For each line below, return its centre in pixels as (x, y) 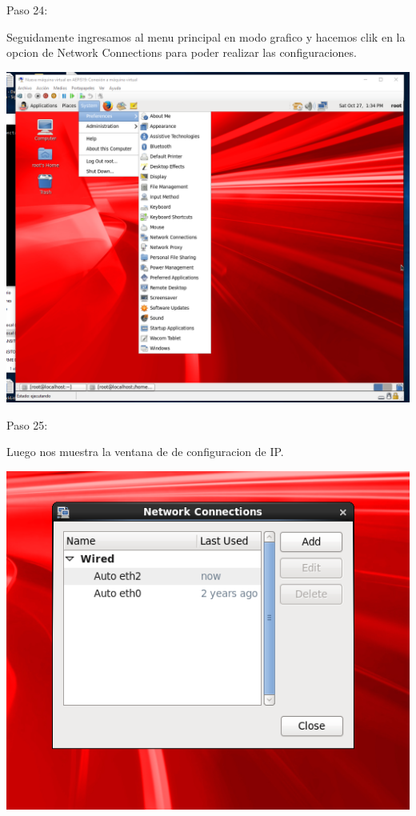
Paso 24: (27, 10)
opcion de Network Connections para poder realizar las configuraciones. (182, 52)
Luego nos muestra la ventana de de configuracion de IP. (145, 452)
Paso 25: (27, 424)
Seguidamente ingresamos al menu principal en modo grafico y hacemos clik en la (206, 36)
